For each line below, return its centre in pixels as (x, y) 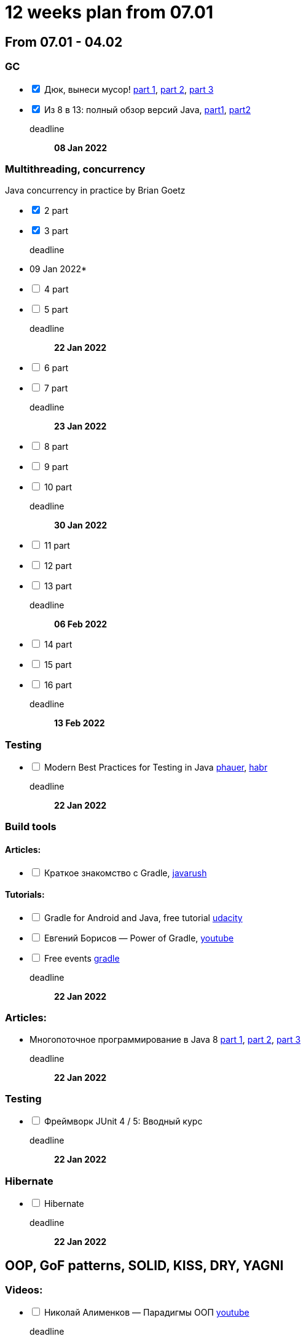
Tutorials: (25, 895)
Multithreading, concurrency (75, 169)
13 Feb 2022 (80, 723)
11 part (57, 546)
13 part (58, 586)
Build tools (31, 827)
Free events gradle (82, 958)
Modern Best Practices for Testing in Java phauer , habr (156, 768)
